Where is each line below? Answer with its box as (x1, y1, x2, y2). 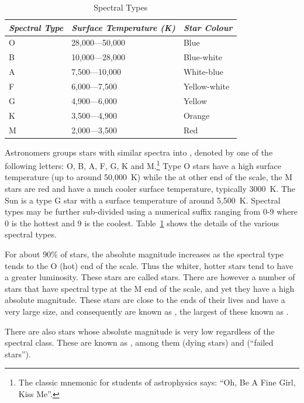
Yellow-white (183, 80, 230, 92)
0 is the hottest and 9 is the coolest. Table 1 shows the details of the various (5, 216, 279, 229)
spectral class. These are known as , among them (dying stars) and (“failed (5, 336, 274, 349)
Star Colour (183, 21, 233, 33)
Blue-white (183, 51, 222, 63)
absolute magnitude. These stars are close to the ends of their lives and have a (5, 294, 285, 306)
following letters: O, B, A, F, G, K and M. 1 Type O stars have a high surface (5, 158, 282, 171)
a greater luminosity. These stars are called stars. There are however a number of (5, 271, 295, 283)
